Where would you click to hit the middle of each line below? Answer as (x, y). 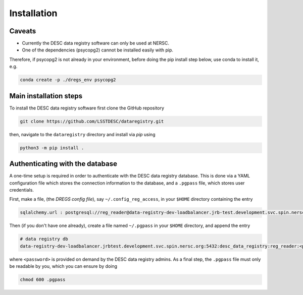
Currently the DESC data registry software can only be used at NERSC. (95, 43)
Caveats (23, 31)
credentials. (21, 190)
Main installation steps (46, 96)
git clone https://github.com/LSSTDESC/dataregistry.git (92, 121)
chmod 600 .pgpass (43, 280)
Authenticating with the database (63, 164)
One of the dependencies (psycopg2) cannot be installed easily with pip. (98, 50)
